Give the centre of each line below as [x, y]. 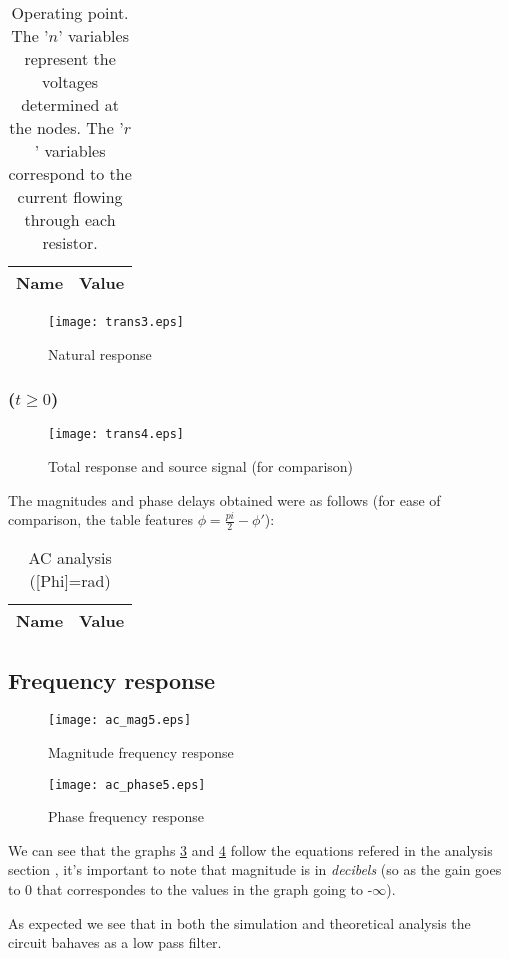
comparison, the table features [100, 519]
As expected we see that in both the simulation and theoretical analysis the [239, 922]
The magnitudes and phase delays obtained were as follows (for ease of [224, 499]
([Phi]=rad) [70, 581]
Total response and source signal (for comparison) [201, 466]
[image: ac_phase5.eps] [127, 784]
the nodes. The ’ [66, 127]
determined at [70, 104]
